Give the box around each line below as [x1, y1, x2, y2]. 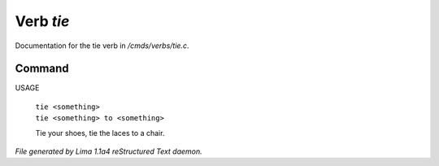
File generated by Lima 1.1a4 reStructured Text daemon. [15, 146, 202, 156]
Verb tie [15, 12, 70, 30]
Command [15, 62, 69, 76]
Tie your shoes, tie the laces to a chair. [35, 128, 165, 138]
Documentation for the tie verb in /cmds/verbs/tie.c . [15, 41, 189, 50]
